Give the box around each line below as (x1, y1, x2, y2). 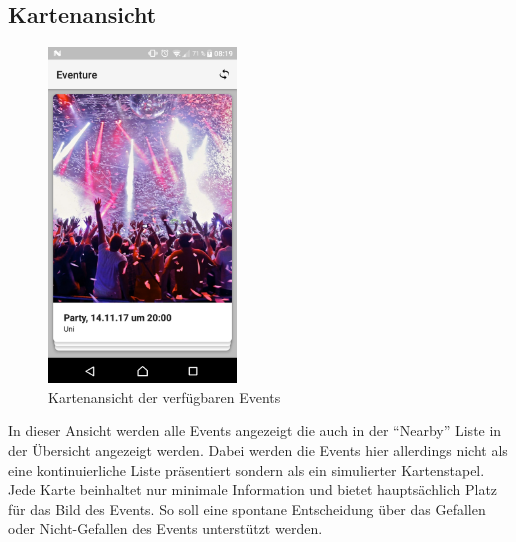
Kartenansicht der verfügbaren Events (48, 386, 281, 407)
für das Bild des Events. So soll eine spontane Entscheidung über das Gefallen (8, 498, 486, 519)
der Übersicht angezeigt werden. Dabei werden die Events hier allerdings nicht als (8, 439, 508, 460)
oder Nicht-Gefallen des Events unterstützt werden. (8, 518, 323, 539)
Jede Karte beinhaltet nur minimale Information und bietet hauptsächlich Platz (8, 479, 498, 500)
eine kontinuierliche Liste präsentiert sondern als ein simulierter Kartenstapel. (8, 459, 485, 480)
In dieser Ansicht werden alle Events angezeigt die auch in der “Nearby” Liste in (8, 420, 502, 441)
